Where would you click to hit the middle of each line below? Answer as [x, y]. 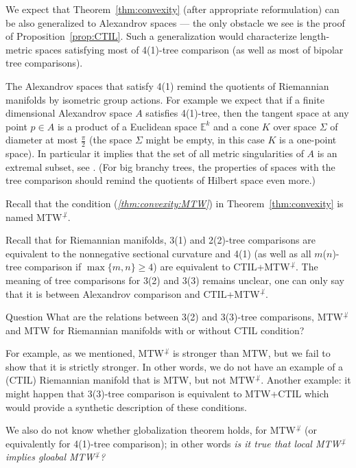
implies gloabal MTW [50, 457]
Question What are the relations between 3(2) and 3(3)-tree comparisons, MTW [175, 317]
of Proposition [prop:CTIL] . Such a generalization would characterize [151, 36]
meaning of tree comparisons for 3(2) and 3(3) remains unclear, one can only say [175, 280]
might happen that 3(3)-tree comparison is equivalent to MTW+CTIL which [167, 394]
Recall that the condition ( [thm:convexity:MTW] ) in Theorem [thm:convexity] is [175, 203]
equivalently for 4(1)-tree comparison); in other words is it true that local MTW [173, 443]
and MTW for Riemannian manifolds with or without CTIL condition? [155, 330]
